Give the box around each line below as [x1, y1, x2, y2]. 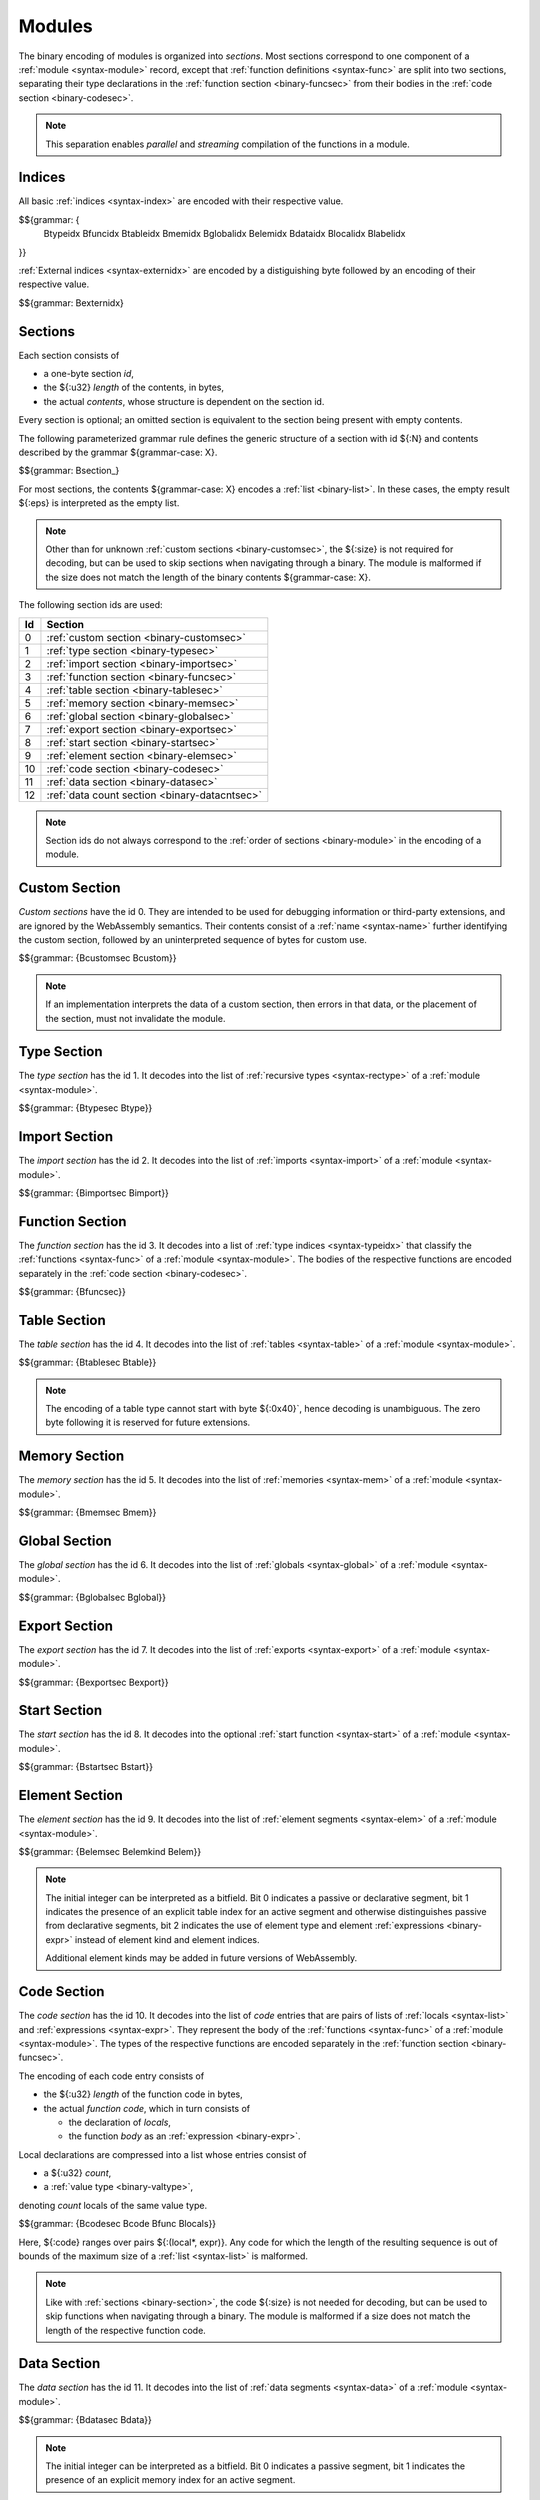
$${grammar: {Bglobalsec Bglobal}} [18, 1591, 167, 1603]
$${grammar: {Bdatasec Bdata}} [18, 2414, 152, 2426]
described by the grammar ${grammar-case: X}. [18, 446, 218, 458]
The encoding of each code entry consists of [18, 2070, 205, 2082]
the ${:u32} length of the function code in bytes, [43, 2088, 244, 2100]
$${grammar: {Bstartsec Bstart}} [18, 1761, 154, 1773]
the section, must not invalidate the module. [45, 1012, 226, 1024]
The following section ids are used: [18, 599, 163, 611]
